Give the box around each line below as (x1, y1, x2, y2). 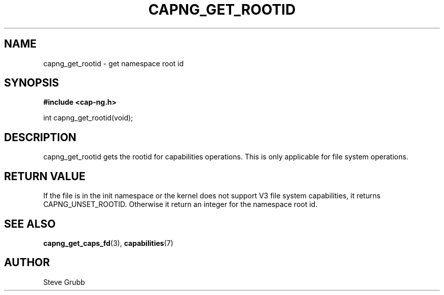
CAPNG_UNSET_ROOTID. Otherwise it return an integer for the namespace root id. (43, 200, 318, 209)
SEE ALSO (4, 217, 56, 230)
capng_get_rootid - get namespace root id (43, 59, 184, 68)
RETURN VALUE (4, 170, 86, 183)
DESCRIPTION (4, 131, 77, 144)
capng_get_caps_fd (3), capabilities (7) (43, 238, 173, 247)
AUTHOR (4, 256, 50, 269)
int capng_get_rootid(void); (43, 113, 133, 122)
